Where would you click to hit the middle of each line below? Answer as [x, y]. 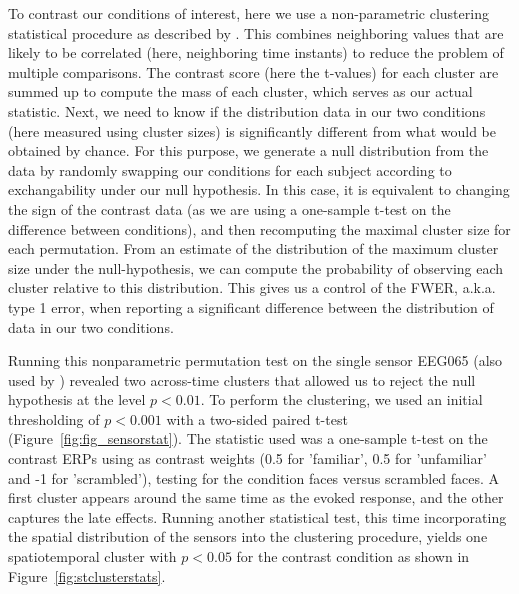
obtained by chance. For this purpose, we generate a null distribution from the [248, 150]
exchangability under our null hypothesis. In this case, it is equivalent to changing [259, 189]
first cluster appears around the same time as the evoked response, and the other [256, 497]
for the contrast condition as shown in [353, 556]
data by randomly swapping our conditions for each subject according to [230, 169]
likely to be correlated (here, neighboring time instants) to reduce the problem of [256, 52]
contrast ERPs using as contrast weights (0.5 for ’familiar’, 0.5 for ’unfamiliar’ [247, 458]
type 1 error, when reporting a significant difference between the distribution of [251, 306]
